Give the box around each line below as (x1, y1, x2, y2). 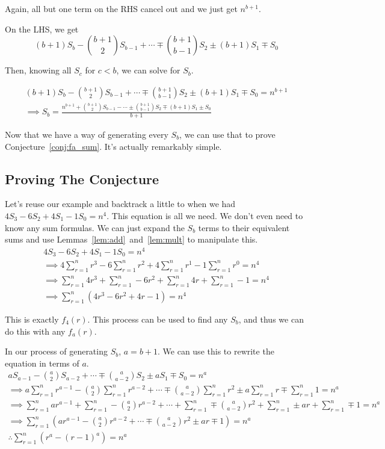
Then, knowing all (5, 64, 72, 76)
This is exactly (5, 313, 59, 325)
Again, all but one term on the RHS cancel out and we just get (5, 2, 238, 14)
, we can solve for (116, 64, 180, 76)
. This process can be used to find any (87, 313, 228, 325)
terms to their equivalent (198, 221, 290, 234)
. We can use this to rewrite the (158, 345, 274, 358)
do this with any (5, 324, 66, 337)
